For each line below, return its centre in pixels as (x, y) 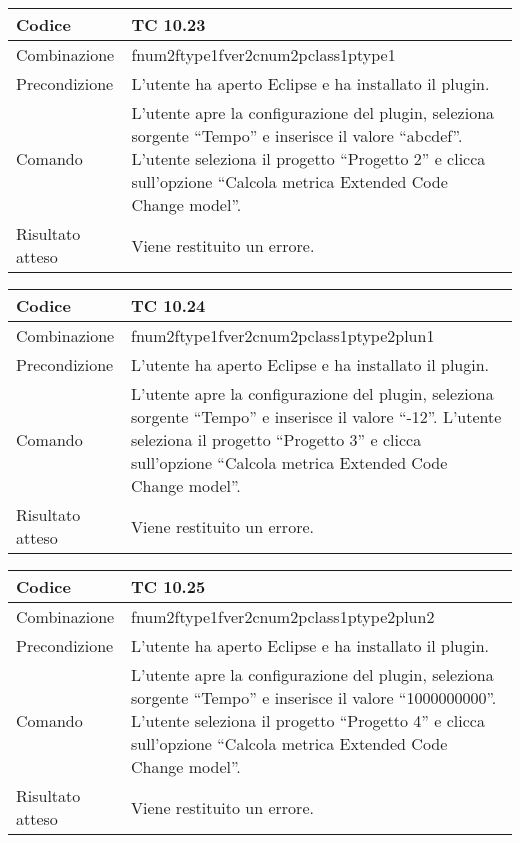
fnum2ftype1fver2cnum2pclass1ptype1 (263, 54)
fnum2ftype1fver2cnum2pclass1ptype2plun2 (282, 616)
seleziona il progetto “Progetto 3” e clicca (276, 439)
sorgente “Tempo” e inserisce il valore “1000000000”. (313, 697)
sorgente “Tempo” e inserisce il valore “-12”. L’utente (316, 416)
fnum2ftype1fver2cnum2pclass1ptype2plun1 (283, 335)
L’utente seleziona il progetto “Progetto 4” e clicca (307, 720)
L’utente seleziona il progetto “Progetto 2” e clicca (308, 158)
